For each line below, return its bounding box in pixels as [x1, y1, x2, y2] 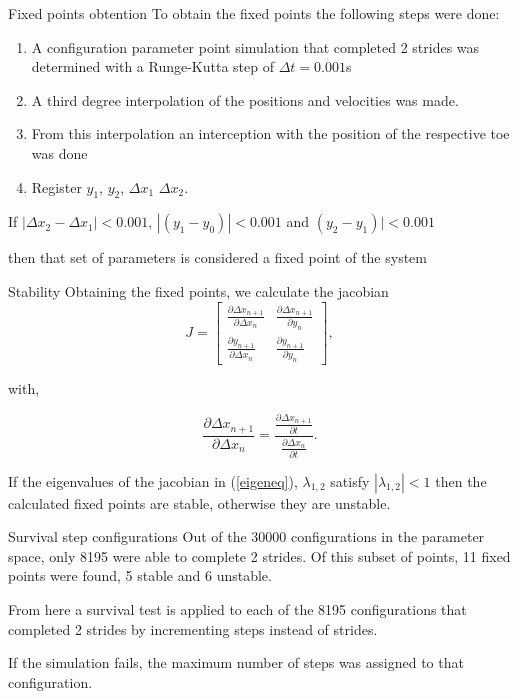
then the [435, 470, 487, 491]
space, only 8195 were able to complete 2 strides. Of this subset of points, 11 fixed [8, 545, 511, 566]
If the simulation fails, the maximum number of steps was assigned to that [8, 652, 464, 673]
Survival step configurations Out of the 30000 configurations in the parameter [8, 526, 485, 547]
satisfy [330, 470, 370, 491]
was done [31, 142, 88, 163]
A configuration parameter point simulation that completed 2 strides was [31, 36, 480, 57]
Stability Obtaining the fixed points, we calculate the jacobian [8, 280, 389, 301]
